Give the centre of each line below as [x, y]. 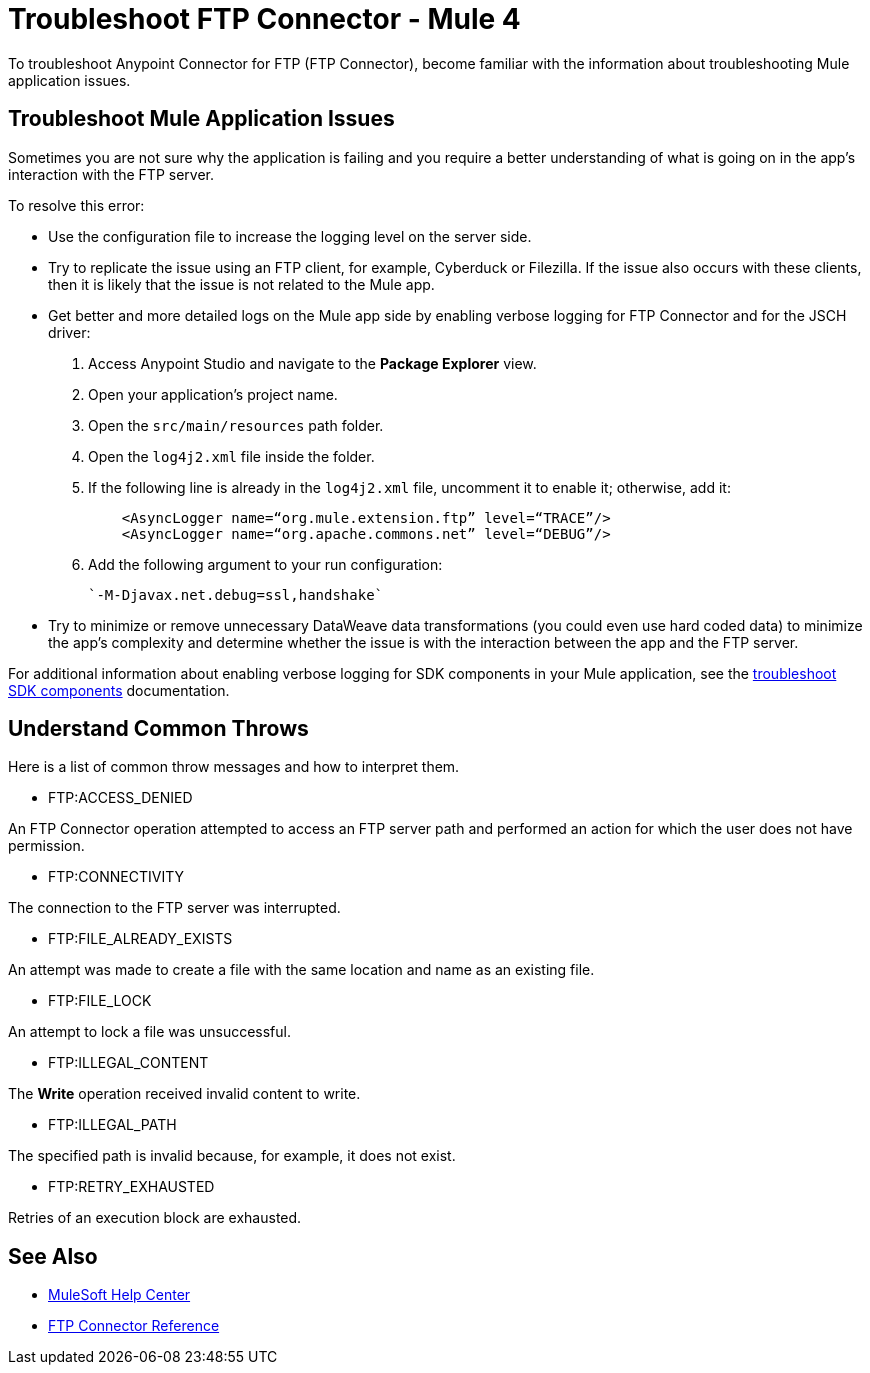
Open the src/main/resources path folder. [236, 425]
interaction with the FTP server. [111, 174]
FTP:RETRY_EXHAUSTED [131, 1187]
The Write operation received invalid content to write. [184, 1094]
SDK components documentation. [119, 690]
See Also [53, 1256]
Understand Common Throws [158, 729]
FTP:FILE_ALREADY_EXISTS [140, 939]
